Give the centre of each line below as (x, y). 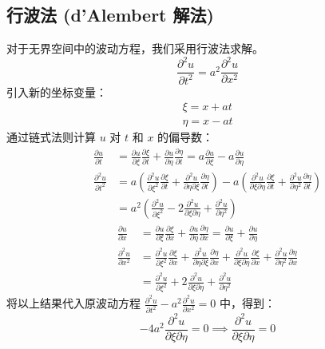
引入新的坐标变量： (57, 91)
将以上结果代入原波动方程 (73, 303)
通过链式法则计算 (51, 137)
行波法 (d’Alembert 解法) (110, 15)
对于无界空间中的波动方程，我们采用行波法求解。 (135, 48)
